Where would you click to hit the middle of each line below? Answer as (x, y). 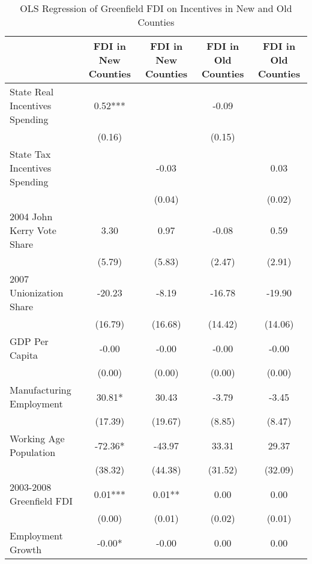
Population (33, 452)
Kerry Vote (33, 230)
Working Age (37, 438)
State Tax (30, 154)
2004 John (31, 216)
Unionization (37, 292)
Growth (26, 549)
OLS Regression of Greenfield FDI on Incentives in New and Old (156, 8)
